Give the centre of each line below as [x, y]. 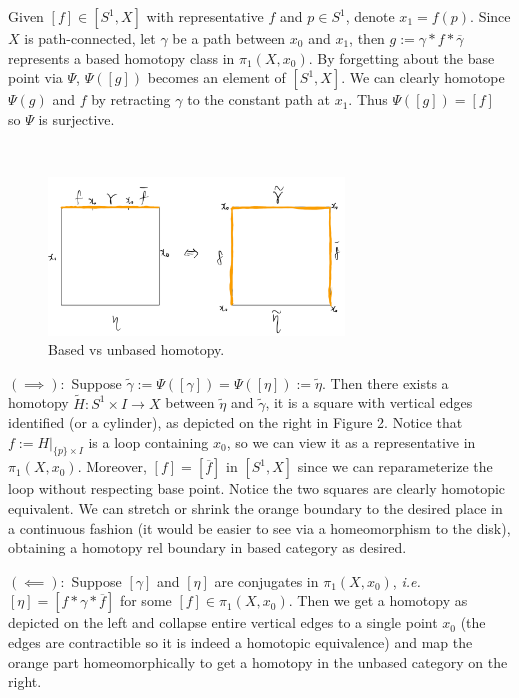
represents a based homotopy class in [121, 57]
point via [35, 77]
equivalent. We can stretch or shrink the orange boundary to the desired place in [255, 508]
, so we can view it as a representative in [351, 441]
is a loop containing [148, 441]
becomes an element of [216, 77]
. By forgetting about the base [401, 57]
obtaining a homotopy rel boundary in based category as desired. [207, 547]
